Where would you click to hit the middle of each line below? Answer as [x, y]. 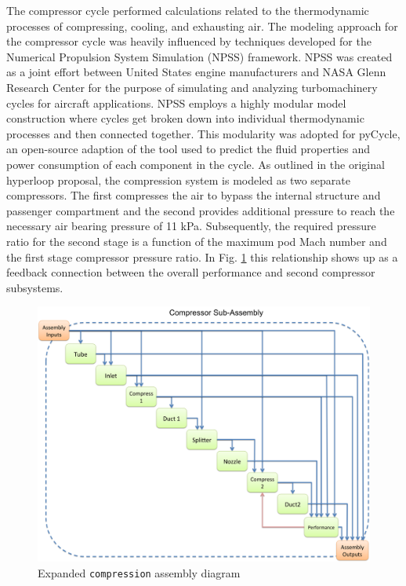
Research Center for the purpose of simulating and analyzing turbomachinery [192, 87]
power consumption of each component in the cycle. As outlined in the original [196, 164]
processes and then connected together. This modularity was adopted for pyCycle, [203, 133]
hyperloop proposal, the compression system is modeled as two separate [179, 179]
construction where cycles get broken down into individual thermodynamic [185, 118]
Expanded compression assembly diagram [139, 572]
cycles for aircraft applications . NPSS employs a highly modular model [176, 103]
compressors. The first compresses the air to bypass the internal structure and [194, 195]
